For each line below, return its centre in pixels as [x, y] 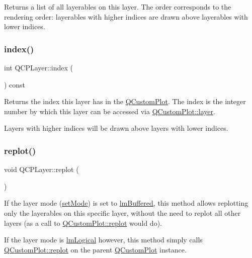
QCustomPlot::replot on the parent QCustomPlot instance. [95, 249]
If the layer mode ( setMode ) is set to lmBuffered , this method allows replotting [126, 203]
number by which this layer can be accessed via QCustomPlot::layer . [110, 111]
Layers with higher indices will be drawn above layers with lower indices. [116, 128]
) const [15, 84]
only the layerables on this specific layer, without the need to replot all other [122, 212]
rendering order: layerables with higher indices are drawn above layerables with [126, 16]
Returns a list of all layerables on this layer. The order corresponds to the [118, 7]
